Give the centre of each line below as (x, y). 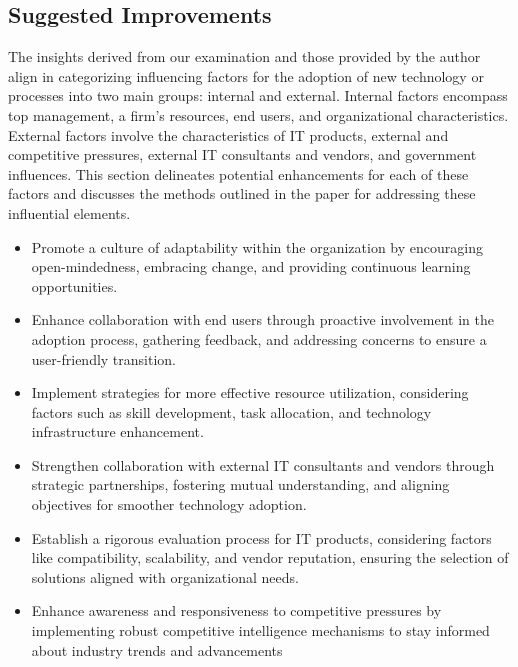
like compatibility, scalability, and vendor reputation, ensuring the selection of (270, 557)
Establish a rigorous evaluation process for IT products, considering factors (261, 537)
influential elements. (69, 212)
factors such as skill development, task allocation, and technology (231, 411)
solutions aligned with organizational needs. (165, 576)
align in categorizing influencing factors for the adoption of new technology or (246, 75)
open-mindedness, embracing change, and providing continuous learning (251, 266)
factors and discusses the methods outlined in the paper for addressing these (242, 193)
